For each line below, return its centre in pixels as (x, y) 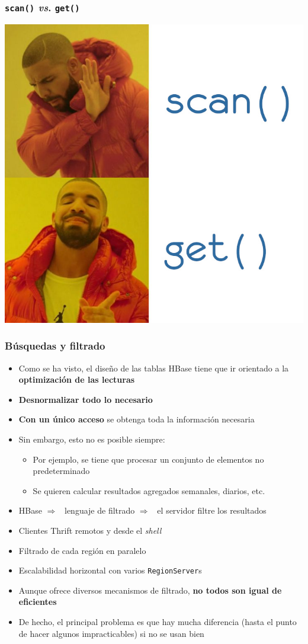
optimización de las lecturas (77, 379)
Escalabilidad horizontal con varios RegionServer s (110, 570)
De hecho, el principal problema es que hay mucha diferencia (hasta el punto (158, 621)
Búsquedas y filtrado (55, 346)
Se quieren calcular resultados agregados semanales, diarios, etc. (149, 490)
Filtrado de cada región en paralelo (82, 550)
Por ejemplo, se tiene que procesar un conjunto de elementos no (148, 459)
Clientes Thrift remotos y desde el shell (90, 530)
